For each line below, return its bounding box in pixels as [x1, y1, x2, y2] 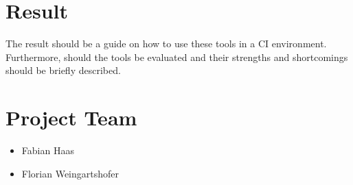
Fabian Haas [21, 143, 74, 158]
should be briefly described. [5, 63, 121, 77]
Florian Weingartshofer [21, 166, 119, 180]
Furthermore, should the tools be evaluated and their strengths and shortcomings [5, 49, 348, 64]
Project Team [5, 103, 137, 132]
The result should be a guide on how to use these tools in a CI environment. [5, 36, 327, 51]
